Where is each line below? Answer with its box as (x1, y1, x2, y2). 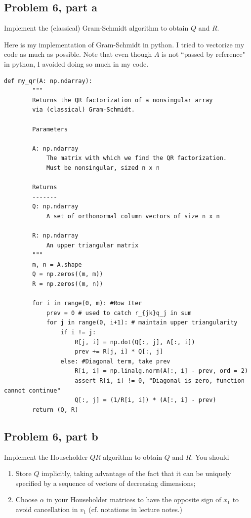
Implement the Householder (4, 451, 88, 462)
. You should (191, 451, 229, 462)
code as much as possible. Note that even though (4, 49, 152, 59)
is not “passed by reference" (162, 49, 246, 59)
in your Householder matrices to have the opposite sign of (46, 494, 221, 505)
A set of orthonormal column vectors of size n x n (46, 212, 220, 220)
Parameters (32, 125, 68, 133)
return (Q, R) (32, 406, 79, 413)
